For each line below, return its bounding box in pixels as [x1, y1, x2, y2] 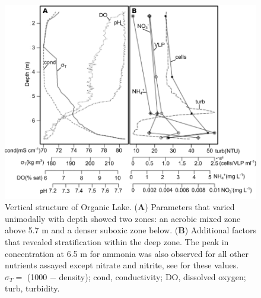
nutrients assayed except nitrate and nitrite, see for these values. [5, 259, 239, 271]
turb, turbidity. [5, 282, 60, 294]
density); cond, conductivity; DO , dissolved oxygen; [59, 270, 246, 283]
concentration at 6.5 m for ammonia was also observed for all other [5, 247, 249, 259]
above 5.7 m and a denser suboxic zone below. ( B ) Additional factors [5, 224, 256, 236]
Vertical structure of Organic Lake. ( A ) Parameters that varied [5, 201, 235, 213]
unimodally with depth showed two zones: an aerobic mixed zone [5, 212, 241, 224]
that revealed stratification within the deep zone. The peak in [5, 235, 229, 248]
